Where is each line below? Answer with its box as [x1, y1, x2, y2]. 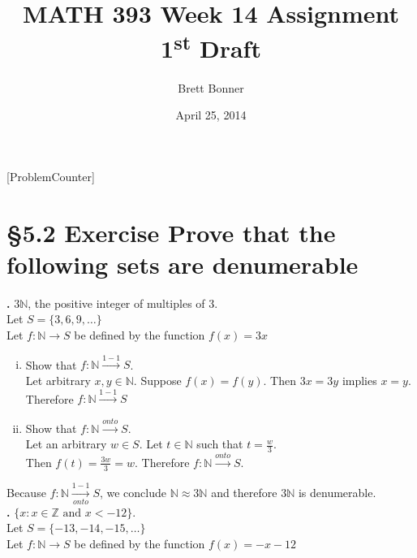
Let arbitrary [25, 371, 91, 388]
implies [342, 371, 377, 388]
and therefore [211, 483, 277, 500]
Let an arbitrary [25, 435, 107, 452]
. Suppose [133, 371, 182, 388]
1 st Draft [161, 28, 261, 65]
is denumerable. [298, 483, 376, 500]
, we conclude [99, 483, 167, 500]
